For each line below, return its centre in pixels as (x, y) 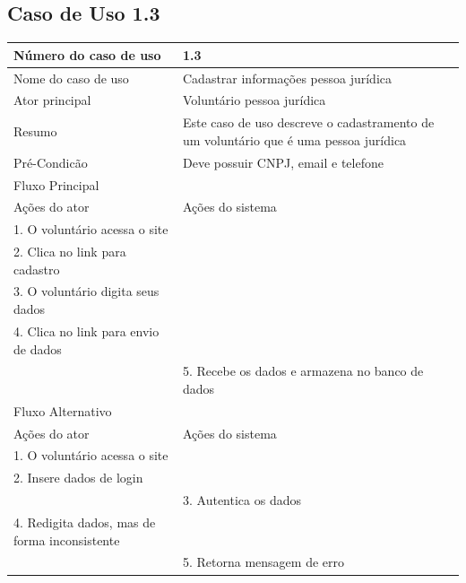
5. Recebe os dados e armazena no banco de (303, 371)
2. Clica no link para (70, 252)
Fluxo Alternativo (63, 410)
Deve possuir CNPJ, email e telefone (283, 162)
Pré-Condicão (51, 162)
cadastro (37, 269)
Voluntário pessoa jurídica (254, 100)
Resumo (35, 131)
